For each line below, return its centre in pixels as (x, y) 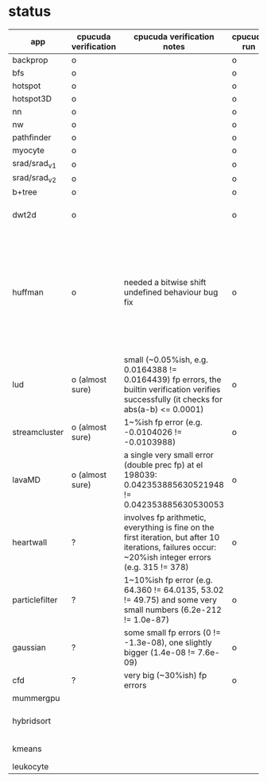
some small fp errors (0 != (172, 633)
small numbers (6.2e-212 (173, 610)
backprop (30, 60)
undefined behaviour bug (171, 292)
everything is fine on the (169, 528)
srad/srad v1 (35, 164)
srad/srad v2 (35, 179)
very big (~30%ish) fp (165, 676)
